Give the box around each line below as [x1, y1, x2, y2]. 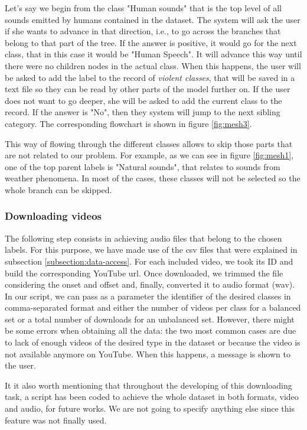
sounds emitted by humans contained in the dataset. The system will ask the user [5, 13, 301, 25]
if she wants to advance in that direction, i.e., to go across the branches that [5, 25, 281, 37]
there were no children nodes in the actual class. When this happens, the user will [5, 59, 301, 71]
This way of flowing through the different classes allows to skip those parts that [5, 137, 293, 149]
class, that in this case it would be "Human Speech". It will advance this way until [5, 48, 302, 60]
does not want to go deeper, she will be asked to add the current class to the [5, 94, 282, 106]
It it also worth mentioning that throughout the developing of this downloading [5, 379, 292, 391]
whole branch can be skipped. [5, 183, 112, 196]
